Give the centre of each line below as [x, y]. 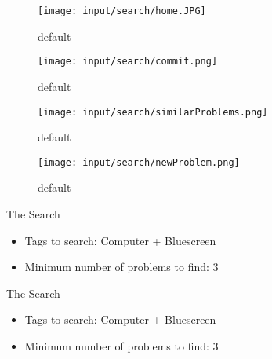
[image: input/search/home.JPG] [122, 11]
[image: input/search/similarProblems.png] [153, 112]
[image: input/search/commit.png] [128, 62]
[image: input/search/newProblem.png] [139, 162]
